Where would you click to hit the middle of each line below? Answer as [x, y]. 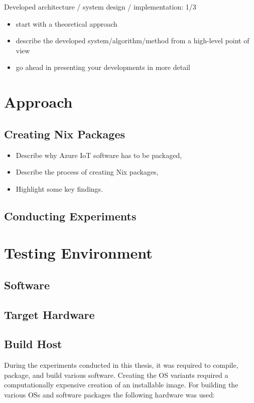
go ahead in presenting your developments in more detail [103, 67]
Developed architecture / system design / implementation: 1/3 [100, 7]
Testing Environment [78, 253]
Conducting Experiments [70, 216]
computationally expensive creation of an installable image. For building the [121, 385]
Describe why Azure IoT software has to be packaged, [99, 155]
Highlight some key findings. [59, 188]
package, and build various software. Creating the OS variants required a [116, 375]
